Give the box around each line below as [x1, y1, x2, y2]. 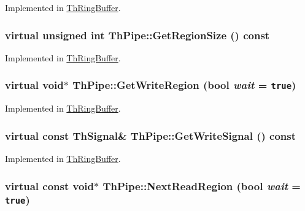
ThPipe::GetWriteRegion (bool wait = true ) [72, 77, 296, 93]
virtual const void [5, 178, 95, 193]
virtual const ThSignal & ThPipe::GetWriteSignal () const [5, 128, 296, 143]
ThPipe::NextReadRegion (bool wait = [102, 178, 301, 193]
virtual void [5, 77, 64, 93]
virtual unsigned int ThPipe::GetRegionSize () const [5, 27, 270, 42]
